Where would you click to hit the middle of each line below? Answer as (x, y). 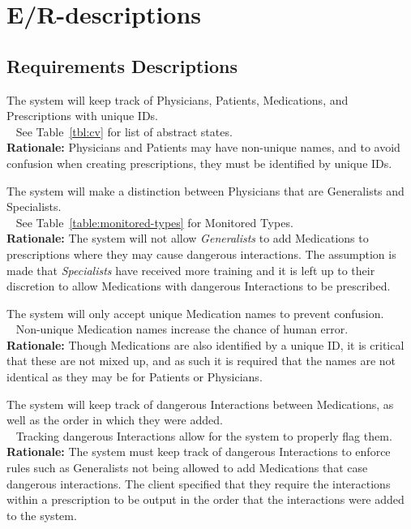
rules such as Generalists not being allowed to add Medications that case (187, 468)
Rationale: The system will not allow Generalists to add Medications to (188, 238)
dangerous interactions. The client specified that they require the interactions (199, 483)
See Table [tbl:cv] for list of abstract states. (124, 131)
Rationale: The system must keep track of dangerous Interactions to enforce (199, 452)
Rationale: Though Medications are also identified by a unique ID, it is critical (205, 344)
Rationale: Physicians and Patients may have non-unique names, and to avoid (203, 147)
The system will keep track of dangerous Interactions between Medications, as (200, 404)
